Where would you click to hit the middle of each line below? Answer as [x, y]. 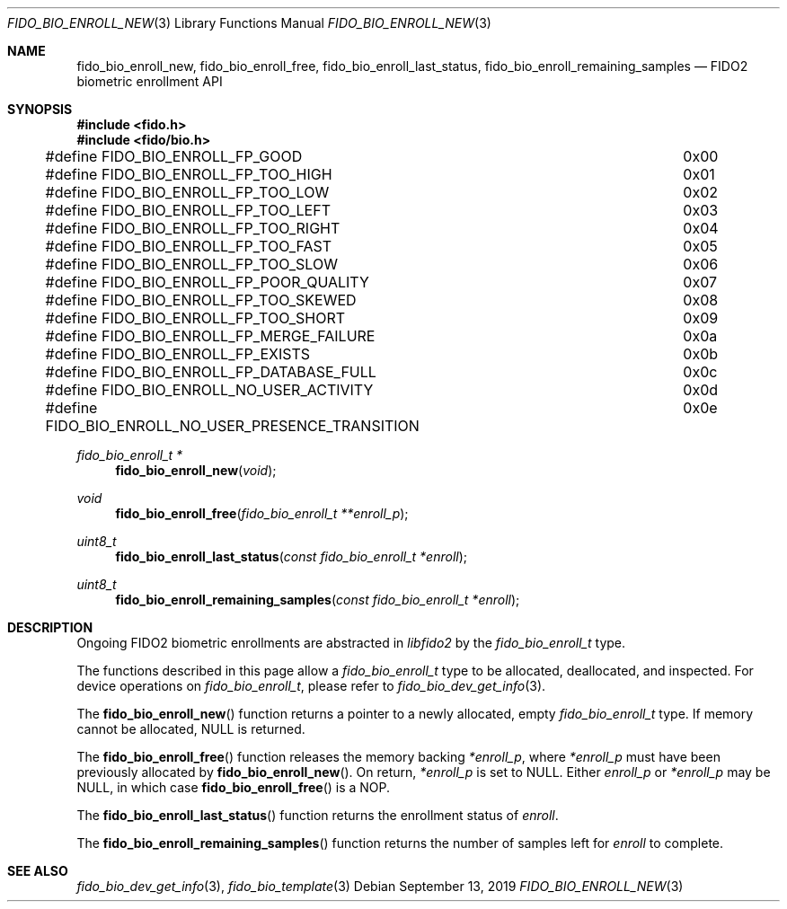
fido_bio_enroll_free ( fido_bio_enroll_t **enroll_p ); [262, 513]
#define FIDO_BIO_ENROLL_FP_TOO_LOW [187, 192]
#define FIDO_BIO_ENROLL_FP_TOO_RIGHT [193, 228]
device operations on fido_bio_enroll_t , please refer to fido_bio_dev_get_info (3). [311, 686]
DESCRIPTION [50, 627]
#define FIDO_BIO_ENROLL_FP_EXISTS [178, 354]
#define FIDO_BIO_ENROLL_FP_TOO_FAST [189, 246]
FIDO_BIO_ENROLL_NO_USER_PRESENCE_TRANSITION [232, 426]
